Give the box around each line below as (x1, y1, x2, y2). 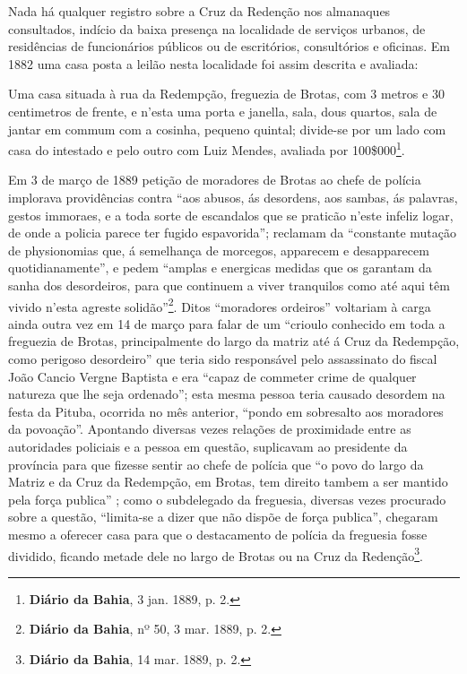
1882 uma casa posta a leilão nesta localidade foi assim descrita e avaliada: (8, 54, 419, 73)
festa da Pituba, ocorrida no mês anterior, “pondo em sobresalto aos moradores (8, 402, 444, 420)
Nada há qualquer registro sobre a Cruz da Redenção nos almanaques (8, 2, 391, 20)
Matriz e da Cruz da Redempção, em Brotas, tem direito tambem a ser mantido (8, 472, 448, 491)
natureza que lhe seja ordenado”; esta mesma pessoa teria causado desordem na (8, 385, 445, 403)
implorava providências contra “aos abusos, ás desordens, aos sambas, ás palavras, (8, 188, 458, 206)
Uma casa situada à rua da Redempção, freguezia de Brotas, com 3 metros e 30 (8, 84, 445, 103)
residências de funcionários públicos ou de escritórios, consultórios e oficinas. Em (8, 37, 451, 56)
